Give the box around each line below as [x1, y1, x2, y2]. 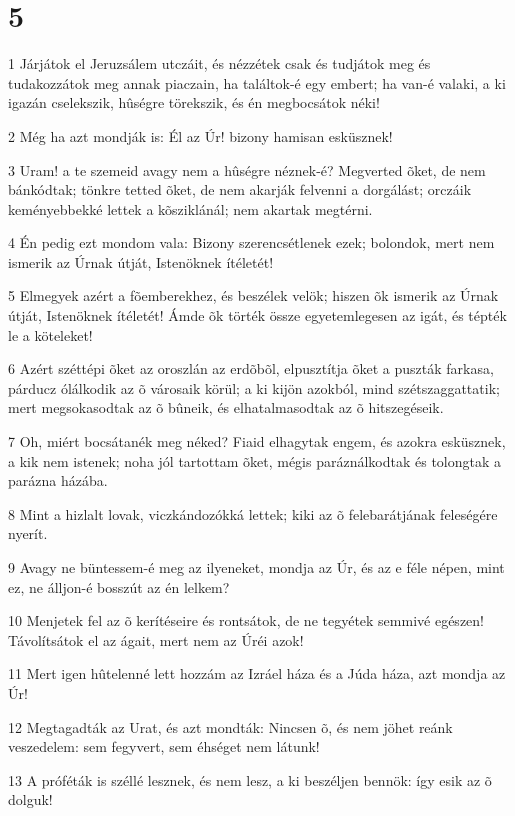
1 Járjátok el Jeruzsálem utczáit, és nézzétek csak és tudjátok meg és [8, 53, 431, 74]
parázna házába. [8, 470, 108, 491]
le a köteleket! [8, 324, 93, 345]
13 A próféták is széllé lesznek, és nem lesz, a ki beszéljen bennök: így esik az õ [8, 769, 492, 790]
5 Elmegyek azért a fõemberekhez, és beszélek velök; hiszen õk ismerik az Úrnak [8, 285, 499, 306]
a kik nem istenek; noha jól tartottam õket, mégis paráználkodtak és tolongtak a [8, 450, 502, 471]
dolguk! [8, 789, 53, 810]
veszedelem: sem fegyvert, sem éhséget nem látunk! [8, 736, 320, 757]
